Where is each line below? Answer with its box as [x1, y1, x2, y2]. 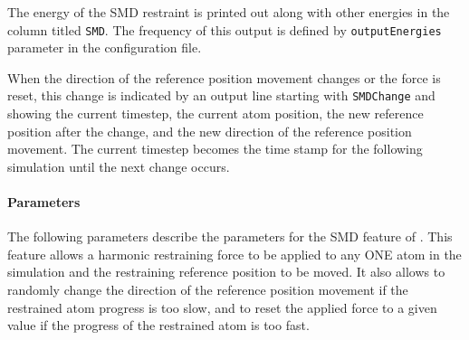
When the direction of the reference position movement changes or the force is [7, 68, 441, 87]
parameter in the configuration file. [7, 38, 202, 57]
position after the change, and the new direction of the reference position [7, 121, 412, 140]
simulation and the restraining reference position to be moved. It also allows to [7, 262, 445, 281]
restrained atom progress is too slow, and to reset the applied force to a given [7, 297, 437, 316]
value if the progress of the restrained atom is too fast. [7, 316, 310, 335]
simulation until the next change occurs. [7, 156, 230, 175]
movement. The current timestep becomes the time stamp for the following [7, 139, 423, 158]
